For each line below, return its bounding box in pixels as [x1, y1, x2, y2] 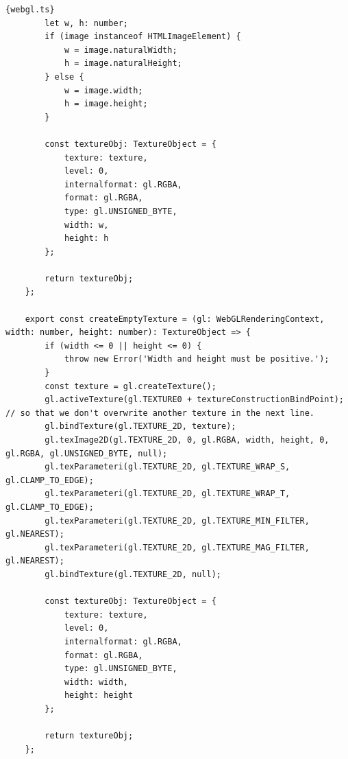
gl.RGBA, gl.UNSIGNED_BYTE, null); [5, 448, 168, 458]
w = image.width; [64, 85, 143, 95]
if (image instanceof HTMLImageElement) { [45, 32, 241, 42]
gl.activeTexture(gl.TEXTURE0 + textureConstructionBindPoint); [45, 395, 344, 405]
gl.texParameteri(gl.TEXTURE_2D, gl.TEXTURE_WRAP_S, [45, 462, 290, 472]
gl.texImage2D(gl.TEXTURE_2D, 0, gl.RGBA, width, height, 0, [45, 435, 330, 445]
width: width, [64, 677, 128, 687]
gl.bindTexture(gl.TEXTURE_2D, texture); [45, 421, 236, 432]
